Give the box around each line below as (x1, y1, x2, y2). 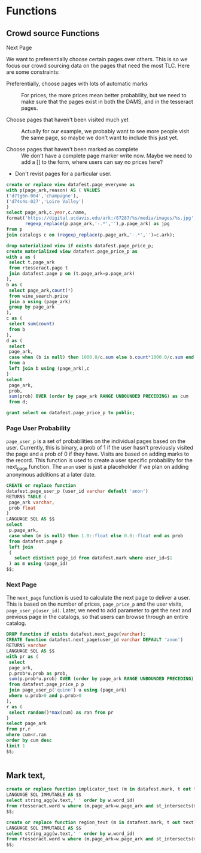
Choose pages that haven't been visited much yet (6, 116, 129, 123)
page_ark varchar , (8, 499, 55, 505)
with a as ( (6, 254, 36, 260)
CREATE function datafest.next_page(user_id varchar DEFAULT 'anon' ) (6, 637, 184, 643)
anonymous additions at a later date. (6, 471, 96, 478)
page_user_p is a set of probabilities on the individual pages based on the (6, 438, 185, 445)
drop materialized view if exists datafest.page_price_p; (6, 243, 154, 249)
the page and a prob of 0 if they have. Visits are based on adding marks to (6, 450, 190, 457)
